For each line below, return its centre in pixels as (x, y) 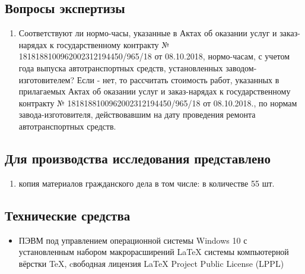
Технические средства (68, 215)
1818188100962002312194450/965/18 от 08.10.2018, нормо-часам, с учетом (154, 56)
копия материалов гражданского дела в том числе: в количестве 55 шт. (147, 183)
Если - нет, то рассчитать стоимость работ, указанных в (178, 79)
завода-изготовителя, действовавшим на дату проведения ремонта (137, 114)
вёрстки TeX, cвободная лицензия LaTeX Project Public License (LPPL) (151, 263)
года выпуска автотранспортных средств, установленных (121, 67)
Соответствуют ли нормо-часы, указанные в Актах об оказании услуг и (148, 33)
